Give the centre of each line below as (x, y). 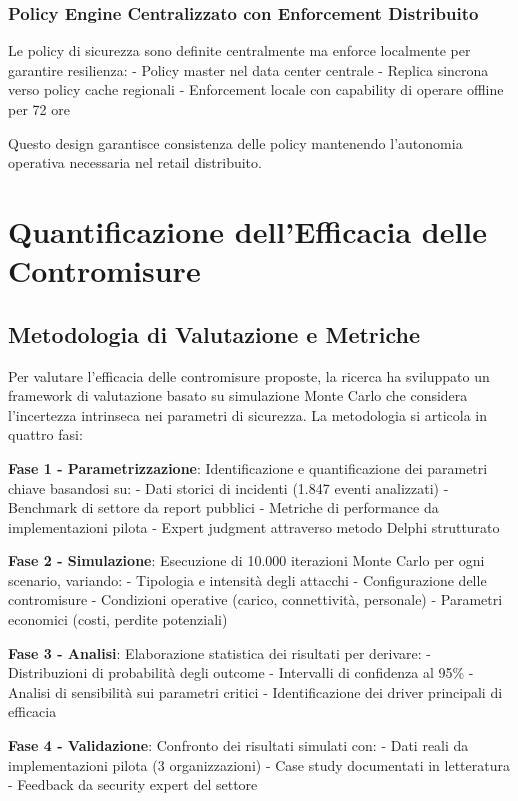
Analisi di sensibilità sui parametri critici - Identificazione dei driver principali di (255, 691)
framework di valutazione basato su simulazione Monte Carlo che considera (238, 395)
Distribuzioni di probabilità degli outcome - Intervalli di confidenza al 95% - (241, 672)
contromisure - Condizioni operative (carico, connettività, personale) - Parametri (255, 599)
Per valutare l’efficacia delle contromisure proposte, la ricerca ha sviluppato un (249, 375)
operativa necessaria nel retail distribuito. (135, 162)
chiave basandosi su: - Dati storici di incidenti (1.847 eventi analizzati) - (228, 487)
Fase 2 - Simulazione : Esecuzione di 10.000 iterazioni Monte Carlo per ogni (246, 560)
